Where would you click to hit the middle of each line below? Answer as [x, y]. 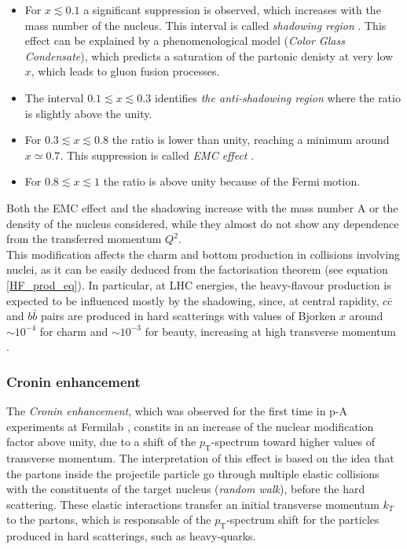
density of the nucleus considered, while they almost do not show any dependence [203, 223]
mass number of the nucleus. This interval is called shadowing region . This [205, 25]
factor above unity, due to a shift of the [101, 442]
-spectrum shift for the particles [303, 520]
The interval [54, 97]
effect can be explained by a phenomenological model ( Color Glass [185, 41]
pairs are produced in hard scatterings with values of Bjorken [188, 316]
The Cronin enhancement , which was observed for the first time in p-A [177, 411]
